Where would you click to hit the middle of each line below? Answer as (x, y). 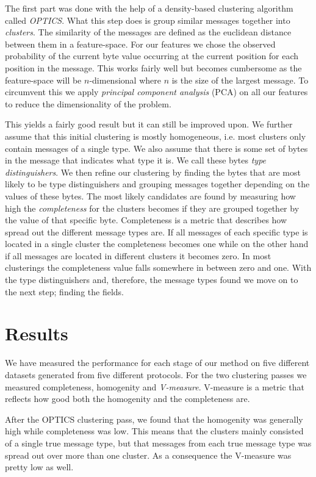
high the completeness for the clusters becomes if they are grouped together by (152, 208)
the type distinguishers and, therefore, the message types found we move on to (152, 280)
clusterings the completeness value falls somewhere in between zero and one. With (158, 267)
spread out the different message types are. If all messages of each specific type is (156, 231)
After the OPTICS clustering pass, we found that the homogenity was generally (154, 419)
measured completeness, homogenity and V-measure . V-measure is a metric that (155, 386)
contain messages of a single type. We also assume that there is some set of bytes (156, 148)
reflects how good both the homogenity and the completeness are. (127, 399)
